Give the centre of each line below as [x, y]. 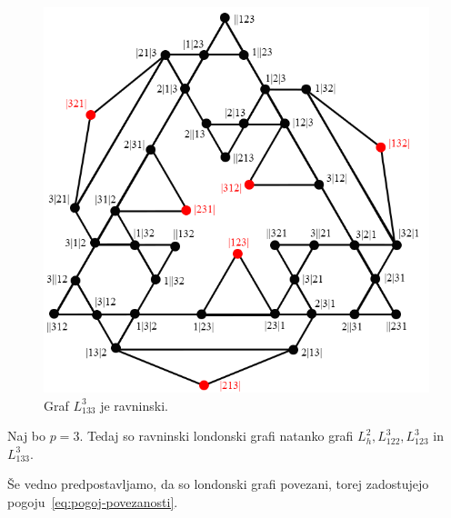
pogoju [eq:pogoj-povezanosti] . [93, 501]
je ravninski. [134, 405]
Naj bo [27, 436]
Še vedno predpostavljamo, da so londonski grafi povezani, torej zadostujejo [218, 484]
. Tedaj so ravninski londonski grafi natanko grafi [216, 436]
